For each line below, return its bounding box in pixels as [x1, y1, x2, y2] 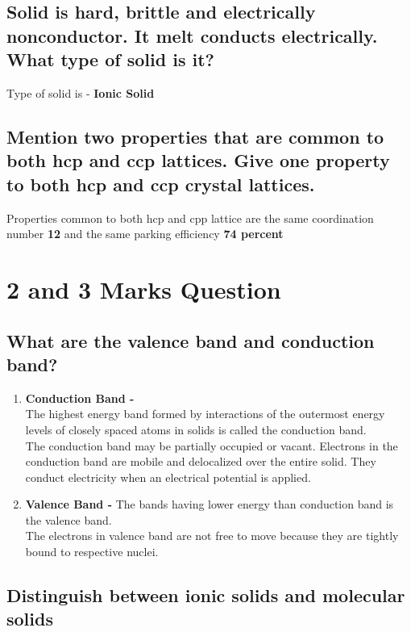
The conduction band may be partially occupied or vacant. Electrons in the [25, 437, 398, 454]
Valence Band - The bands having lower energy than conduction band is [25, 496, 394, 513]
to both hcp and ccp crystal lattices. [6, 171, 315, 196]
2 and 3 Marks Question [6, 272, 281, 305]
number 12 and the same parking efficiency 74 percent [6, 225, 284, 242]
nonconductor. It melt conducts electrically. [6, 23, 378, 48]
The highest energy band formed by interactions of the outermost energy [25, 405, 385, 422]
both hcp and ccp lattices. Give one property [6, 148, 390, 173]
